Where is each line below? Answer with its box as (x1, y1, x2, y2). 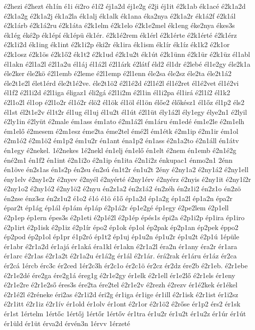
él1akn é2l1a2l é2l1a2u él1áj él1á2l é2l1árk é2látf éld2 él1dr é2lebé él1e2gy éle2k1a (4, 58, 251, 69)
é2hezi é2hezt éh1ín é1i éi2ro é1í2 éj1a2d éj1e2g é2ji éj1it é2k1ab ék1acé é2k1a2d (4, 1, 246, 11)
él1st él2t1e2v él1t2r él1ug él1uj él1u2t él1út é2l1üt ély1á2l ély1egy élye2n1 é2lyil (4, 106, 247, 117)
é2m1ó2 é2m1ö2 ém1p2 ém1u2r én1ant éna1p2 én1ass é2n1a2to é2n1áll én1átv (4, 135, 239, 146)
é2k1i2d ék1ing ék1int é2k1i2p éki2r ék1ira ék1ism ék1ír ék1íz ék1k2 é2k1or (4, 39, 230, 50)
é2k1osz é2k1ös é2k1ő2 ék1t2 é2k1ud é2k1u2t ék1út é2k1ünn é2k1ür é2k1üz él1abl (4, 49, 250, 59)
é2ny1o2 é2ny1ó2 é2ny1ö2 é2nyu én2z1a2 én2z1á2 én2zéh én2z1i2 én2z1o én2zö (4, 183, 241, 194)
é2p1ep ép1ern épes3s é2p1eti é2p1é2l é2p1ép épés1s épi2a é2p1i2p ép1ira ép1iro (4, 212, 245, 223)
